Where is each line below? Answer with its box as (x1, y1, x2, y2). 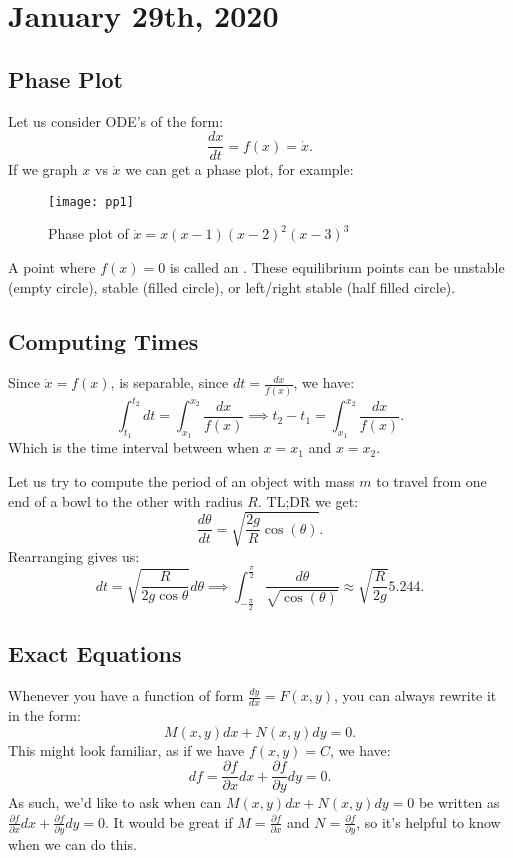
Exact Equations (8, 638, 182, 669)
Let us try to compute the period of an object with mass (8, 471, 355, 492)
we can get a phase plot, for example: (125, 159, 354, 180)
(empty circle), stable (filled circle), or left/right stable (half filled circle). (8, 276, 456, 297)
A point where (8, 257, 96, 278)
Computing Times (8, 325, 199, 356)
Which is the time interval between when (8, 437, 259, 458)
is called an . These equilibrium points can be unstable (169, 257, 505, 278)
